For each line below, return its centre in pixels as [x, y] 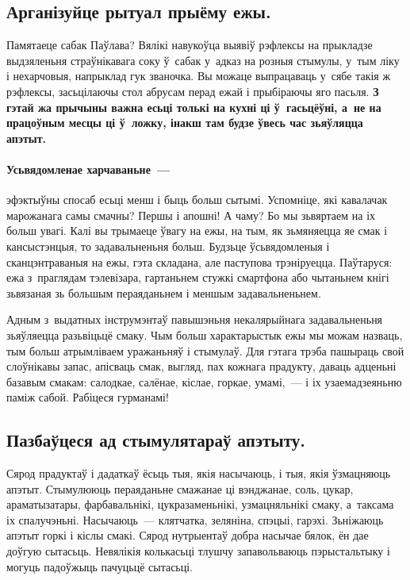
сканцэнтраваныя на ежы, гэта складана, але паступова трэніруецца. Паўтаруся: [199, 261]
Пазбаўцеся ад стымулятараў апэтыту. [156, 440]
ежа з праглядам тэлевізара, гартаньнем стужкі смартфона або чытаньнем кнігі [198, 277]
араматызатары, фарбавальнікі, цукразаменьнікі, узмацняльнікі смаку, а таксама [200, 504]
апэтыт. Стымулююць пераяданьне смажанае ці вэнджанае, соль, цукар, [180, 488]
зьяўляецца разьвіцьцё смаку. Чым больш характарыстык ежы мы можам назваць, [205, 334]
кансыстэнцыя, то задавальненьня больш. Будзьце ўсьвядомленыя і [168, 246]
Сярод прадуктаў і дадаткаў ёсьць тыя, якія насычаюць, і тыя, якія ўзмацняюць [199, 473]
